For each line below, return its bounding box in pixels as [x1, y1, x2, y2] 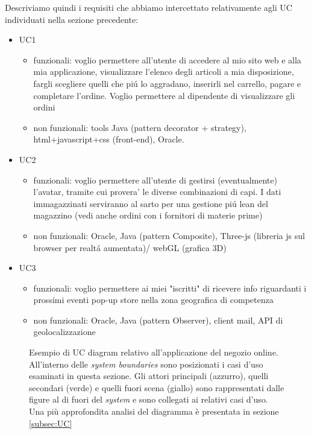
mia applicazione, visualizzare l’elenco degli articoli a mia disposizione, [33, 65, 294, 78]
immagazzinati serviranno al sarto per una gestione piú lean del [33, 197, 268, 209]
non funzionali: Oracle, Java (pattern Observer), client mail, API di [33, 313, 283, 326]
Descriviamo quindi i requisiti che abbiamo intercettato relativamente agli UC [5, 1, 292, 13]
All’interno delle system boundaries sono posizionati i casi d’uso [29, 357, 263, 370]
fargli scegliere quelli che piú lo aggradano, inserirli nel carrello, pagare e [33, 77, 301, 89]
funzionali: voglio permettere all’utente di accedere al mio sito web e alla [33, 53, 301, 66]
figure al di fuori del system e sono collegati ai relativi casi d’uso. [29, 393, 268, 406]
